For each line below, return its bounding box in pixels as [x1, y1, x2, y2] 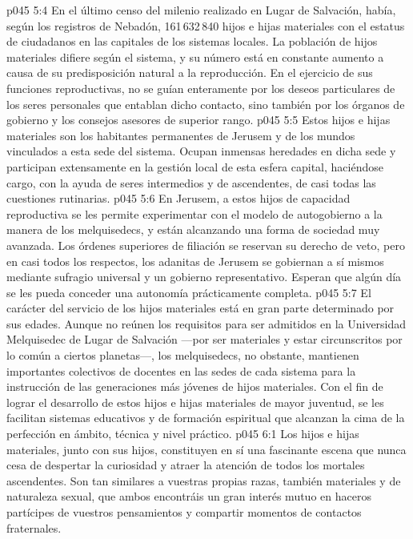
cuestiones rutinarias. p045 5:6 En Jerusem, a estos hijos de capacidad [6, 190, 351, 207]
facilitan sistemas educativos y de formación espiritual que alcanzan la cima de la [6, 409, 405, 426]
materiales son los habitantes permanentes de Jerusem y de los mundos [6, 127, 355, 143]
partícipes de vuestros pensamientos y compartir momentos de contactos [6, 504, 362, 520]
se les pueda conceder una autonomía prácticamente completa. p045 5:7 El [6, 284, 371, 300]
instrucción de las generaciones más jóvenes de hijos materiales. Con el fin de [6, 378, 383, 395]
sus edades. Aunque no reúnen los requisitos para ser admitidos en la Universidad [6, 315, 407, 332]
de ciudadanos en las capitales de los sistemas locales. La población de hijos [6, 33, 378, 50]
